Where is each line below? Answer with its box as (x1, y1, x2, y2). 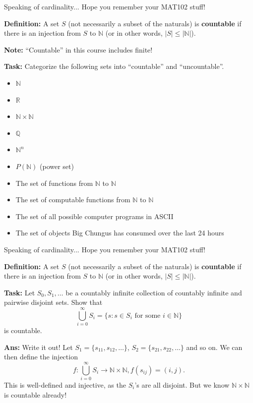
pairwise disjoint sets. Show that (4, 297, 103, 307)
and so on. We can (186, 342, 243, 352)
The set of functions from (15, 177, 93, 188)
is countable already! (4, 389, 67, 400)
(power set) (40, 161, 74, 171)
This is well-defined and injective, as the (4, 379, 126, 390)
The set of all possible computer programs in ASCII (15, 211, 174, 221)
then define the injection (4, 351, 78, 362)
